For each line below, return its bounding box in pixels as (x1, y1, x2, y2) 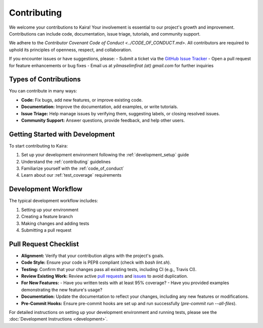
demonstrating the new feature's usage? (21, 287, 102, 292)
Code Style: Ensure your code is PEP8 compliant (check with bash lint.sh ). (21, 259, 171, 265)
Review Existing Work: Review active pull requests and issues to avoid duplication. (21, 273, 188, 279)
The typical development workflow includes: (9, 198, 98, 204)
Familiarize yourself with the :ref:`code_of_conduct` (21, 165, 124, 171)
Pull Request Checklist (9, 240, 79, 248)
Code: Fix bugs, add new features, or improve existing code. (21, 97, 143, 103)
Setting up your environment (21, 207, 79, 213)
